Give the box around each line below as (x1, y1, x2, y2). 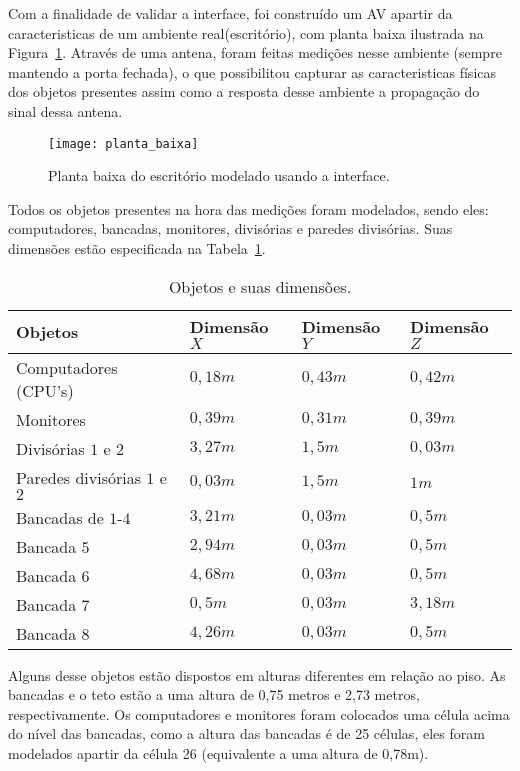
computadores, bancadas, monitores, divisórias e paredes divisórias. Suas (8, 218, 453, 239)
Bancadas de (16, 505, 104, 529)
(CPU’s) (16, 378, 74, 402)
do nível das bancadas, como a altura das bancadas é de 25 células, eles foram (8, 723, 485, 744)
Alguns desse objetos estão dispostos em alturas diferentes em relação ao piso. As (8, 664, 506, 685)
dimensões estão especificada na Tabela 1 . (8, 238, 266, 258)
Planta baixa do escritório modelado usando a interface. (48, 165, 390, 186)
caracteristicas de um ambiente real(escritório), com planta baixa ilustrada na (8, 22, 484, 43)
